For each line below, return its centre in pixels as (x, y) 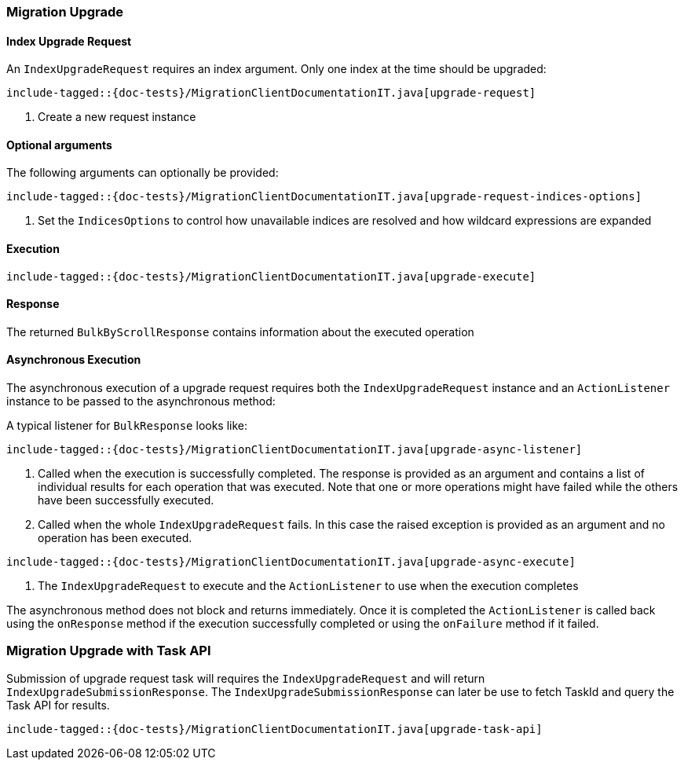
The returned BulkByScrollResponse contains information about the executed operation (240, 332)
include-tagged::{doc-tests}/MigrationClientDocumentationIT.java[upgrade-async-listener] (294, 450)
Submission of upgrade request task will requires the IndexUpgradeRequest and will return (246, 678)
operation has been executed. (115, 538)
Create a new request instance (117, 117)
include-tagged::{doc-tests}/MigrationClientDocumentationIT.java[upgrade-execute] (271, 276)
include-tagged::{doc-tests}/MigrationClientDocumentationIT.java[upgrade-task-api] (274, 729)
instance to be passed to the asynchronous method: (141, 401)
